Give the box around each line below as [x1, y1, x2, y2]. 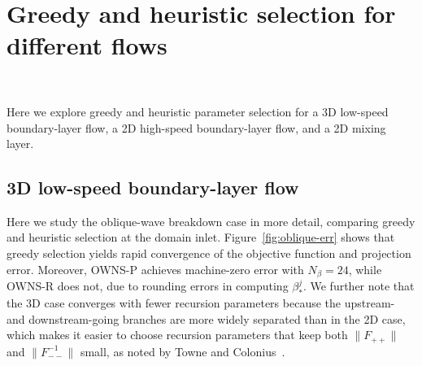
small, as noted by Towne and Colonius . [80, 342, 285, 359]
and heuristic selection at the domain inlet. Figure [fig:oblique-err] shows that [7, 229, 395, 246]
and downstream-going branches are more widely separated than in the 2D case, [7, 310, 406, 327]
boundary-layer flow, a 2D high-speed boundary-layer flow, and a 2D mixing [7, 119, 386, 136]
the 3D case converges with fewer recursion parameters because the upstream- [7, 294, 395, 311]
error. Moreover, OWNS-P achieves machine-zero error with [7, 260, 304, 277]
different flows [7, 28, 167, 62]
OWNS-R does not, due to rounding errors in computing [7, 277, 289, 294]
